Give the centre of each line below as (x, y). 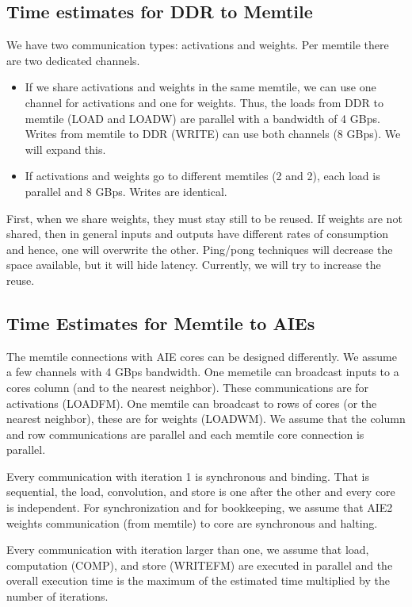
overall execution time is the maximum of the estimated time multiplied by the (198, 580)
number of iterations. (57, 596)
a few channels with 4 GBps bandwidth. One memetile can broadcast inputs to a (203, 372)
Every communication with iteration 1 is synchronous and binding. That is (188, 476)
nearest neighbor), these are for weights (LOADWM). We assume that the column (206, 419)
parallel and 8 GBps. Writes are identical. (126, 191)
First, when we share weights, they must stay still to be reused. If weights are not (204, 218)
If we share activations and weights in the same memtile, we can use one (200, 87)
